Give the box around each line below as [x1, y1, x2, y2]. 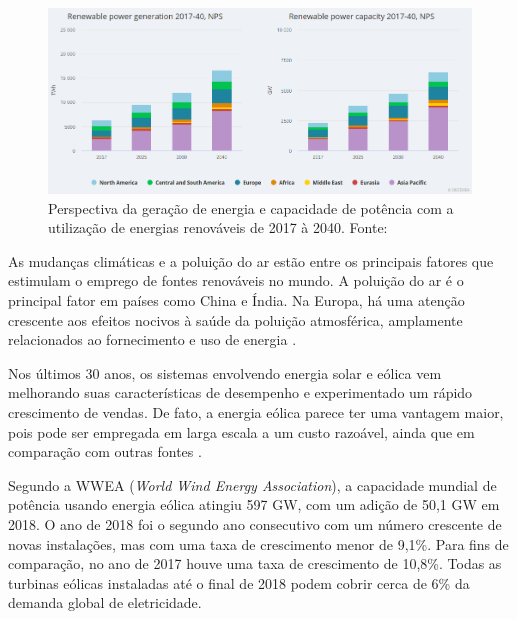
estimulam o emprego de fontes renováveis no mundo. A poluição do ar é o [8, 270, 464, 291]
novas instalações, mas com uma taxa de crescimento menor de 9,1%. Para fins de [8, 533, 509, 554]
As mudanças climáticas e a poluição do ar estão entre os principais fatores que [8, 250, 494, 271]
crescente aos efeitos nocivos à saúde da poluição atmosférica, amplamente [8, 309, 463, 330]
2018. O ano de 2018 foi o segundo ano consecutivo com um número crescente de [8, 513, 502, 534]
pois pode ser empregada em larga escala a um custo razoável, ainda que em [8, 421, 475, 442]
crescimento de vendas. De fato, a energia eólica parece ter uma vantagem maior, [8, 401, 504, 422]
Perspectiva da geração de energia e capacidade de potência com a [48, 197, 454, 218]
